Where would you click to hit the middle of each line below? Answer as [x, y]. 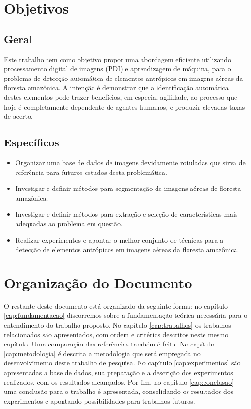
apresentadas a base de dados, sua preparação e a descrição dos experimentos [118, 372]
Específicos [31, 142]
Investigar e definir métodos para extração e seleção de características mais [126, 214]
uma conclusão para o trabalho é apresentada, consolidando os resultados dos [119, 391]
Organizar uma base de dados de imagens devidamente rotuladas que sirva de [130, 162]
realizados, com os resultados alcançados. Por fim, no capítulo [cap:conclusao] [119, 382]
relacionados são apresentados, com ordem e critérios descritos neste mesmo [116, 334]
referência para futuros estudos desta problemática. [91, 172]
